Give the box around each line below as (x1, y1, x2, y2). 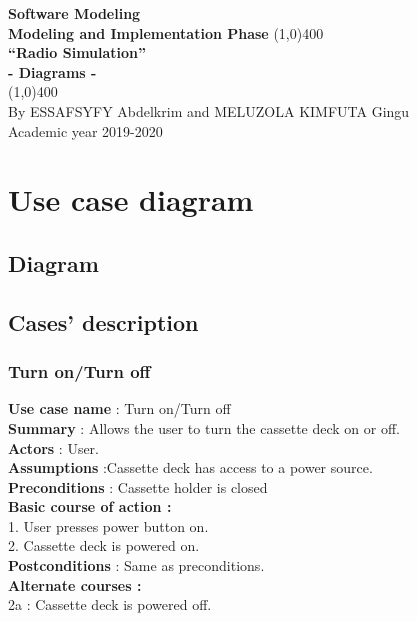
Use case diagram (8, 179, 254, 220)
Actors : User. (8, 437, 99, 458)
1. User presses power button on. (8, 515, 209, 536)
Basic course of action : (8, 496, 172, 517)
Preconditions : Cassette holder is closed (8, 476, 268, 497)
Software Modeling (8, 3, 141, 23)
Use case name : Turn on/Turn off (8, 398, 231, 419)
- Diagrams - (8, 61, 97, 82)
